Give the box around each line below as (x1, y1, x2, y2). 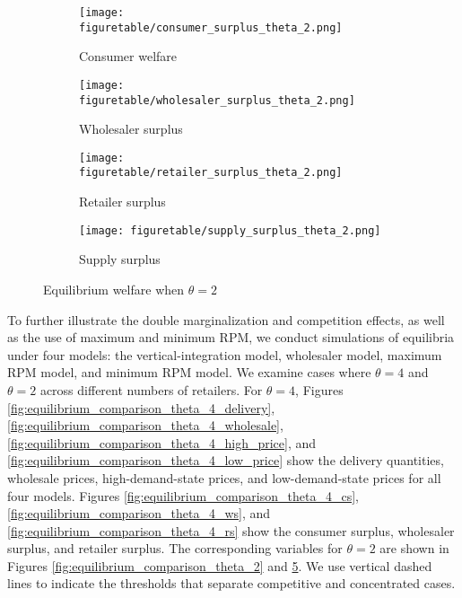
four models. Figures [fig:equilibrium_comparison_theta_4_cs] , (7, 486, 359, 505)
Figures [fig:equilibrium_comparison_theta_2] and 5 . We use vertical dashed (7, 556, 432, 575)
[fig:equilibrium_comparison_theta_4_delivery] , (7, 398, 275, 417)
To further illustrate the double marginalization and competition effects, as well (7, 310, 445, 329)
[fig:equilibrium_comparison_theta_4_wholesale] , (7, 416, 283, 435)
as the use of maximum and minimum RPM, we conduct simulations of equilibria (7, 328, 455, 347)
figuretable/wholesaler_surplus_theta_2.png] (79, 93, 355, 107)
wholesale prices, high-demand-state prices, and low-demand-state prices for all (7, 468, 441, 487)
